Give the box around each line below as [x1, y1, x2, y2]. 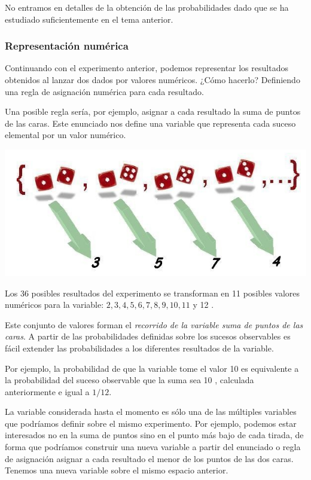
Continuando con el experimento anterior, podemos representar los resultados [5, 62, 288, 74]
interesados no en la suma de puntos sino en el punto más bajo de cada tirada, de [5, 429, 304, 441]
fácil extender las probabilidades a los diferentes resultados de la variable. [5, 341, 274, 354]
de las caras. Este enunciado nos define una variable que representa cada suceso [5, 117, 296, 129]
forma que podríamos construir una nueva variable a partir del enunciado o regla [5, 441, 301, 453]
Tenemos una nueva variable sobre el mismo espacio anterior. [5, 464, 228, 476]
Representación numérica [5, 38, 129, 53]
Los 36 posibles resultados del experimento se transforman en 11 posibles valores [5, 286, 300, 299]
